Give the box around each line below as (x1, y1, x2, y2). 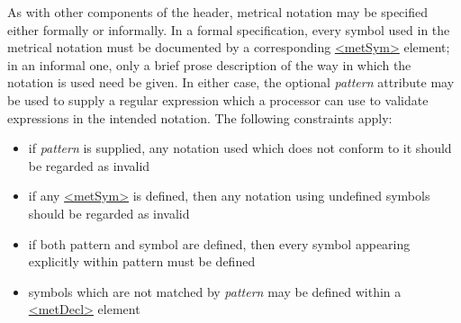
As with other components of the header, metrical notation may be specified (7, 3, 428, 21)
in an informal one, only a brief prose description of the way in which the (7, 55, 411, 74)
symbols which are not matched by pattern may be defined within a (28, 282, 402, 301)
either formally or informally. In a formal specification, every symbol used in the (7, 20, 450, 39)
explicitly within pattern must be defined (28, 252, 256, 271)
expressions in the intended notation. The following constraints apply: (7, 108, 393, 127)
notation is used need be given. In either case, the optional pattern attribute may (7, 73, 455, 92)
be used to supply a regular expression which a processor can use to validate (7, 90, 429, 109)
